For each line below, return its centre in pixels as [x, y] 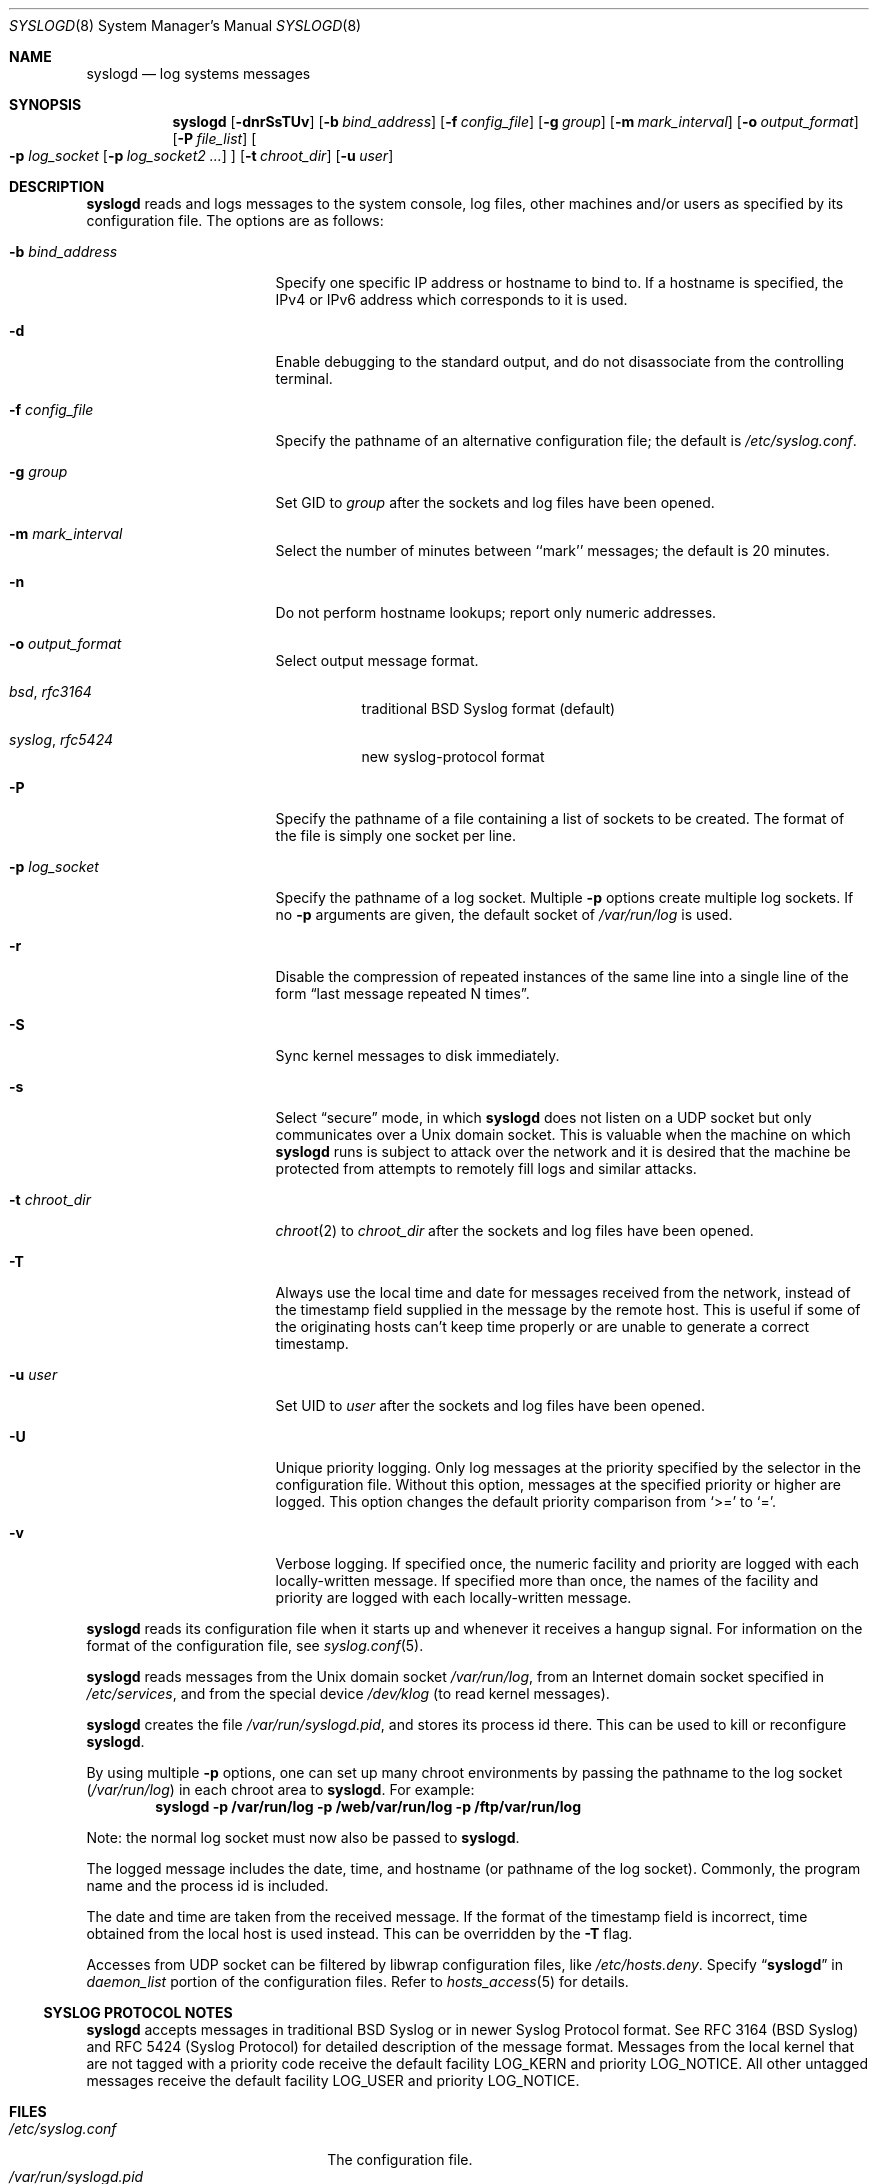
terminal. [304, 378]
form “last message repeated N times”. [402, 993]
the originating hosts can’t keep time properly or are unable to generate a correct [542, 1326]
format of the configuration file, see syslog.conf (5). [255, 1645]
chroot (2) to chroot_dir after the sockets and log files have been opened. [514, 1230]
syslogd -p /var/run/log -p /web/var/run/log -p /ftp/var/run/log [368, 1806]
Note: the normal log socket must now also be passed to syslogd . [303, 1837]
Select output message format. [377, 660]
